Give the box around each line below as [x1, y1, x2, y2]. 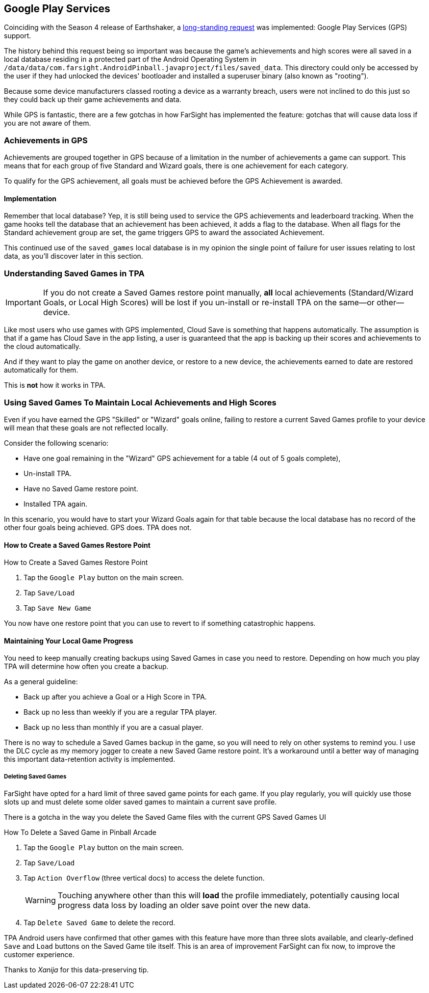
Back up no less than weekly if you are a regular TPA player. [24, 708, 217, 717]
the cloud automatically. [4, 342, 81, 351]
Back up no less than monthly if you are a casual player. [24, 723, 203, 732]
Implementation [4, 194, 57, 203]
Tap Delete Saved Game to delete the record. [24, 918, 176, 927]
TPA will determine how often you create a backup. [4, 662, 169, 671]
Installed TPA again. [24, 499, 87, 508]
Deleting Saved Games [4, 773, 67, 780]
